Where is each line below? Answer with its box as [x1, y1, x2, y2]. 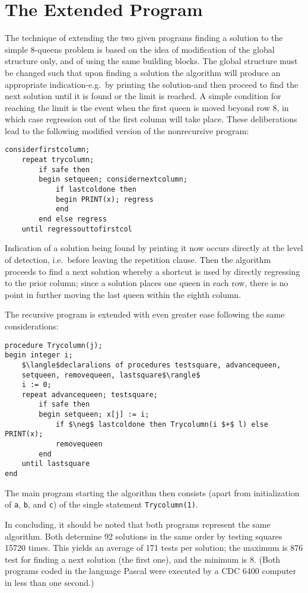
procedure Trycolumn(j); [5, 341, 103, 350]
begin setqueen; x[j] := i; [39, 410, 150, 419]
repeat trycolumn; [21, 156, 94, 164]
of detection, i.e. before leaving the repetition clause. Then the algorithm [5, 253, 271, 265]
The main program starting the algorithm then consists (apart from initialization [5, 486, 300, 499]
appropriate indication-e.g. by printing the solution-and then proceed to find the [5, 78, 299, 90]
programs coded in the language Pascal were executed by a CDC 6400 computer [5, 565, 297, 577]
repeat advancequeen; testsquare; [21, 390, 158, 399]
